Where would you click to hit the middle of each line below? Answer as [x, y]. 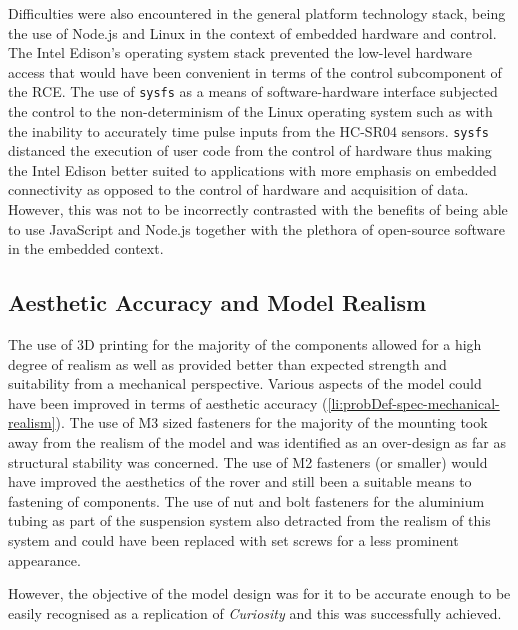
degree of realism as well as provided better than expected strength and [227, 363]
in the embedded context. [86, 248]
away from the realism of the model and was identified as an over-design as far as [257, 442]
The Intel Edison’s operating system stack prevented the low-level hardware [240, 52]
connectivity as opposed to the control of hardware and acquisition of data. [238, 189]
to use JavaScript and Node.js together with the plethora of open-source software [256, 228]
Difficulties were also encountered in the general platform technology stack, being [257, 13]
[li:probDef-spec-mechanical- [413, 402]
